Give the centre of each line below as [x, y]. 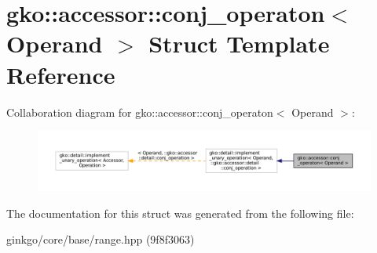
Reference [61, 74]
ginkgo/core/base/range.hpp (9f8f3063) [101, 239]
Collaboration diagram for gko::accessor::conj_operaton [140, 112]
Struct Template [239, 43]
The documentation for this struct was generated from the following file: [180, 213]
